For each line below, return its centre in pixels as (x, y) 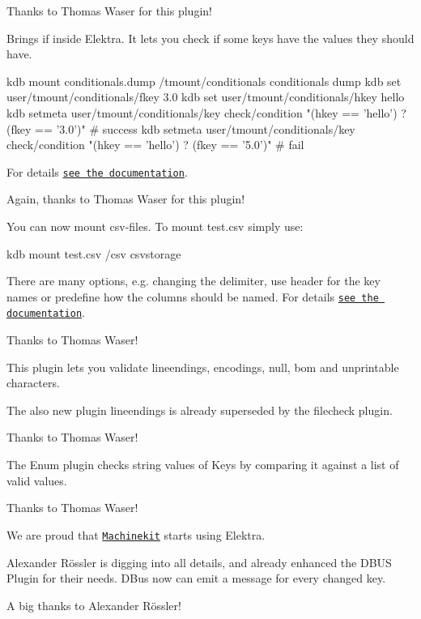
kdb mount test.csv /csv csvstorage (94, 253)
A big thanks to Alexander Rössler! (94, 605)
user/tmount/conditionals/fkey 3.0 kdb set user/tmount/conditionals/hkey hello (206, 97)
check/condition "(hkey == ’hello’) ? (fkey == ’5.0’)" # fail (155, 145)
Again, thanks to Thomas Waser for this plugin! (126, 199)
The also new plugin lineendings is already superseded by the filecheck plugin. (200, 410)
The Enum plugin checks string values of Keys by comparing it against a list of (203, 465)
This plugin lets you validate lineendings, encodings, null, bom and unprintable (203, 367)
